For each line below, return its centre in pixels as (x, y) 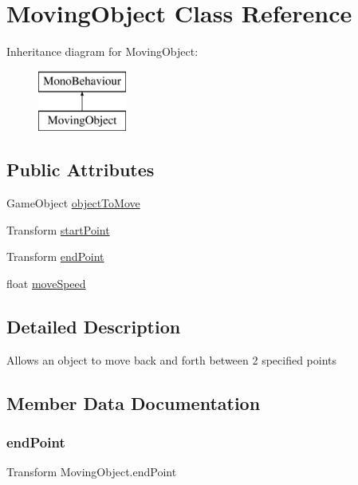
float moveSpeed (46, 283)
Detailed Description (94, 326)
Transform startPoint (58, 229)
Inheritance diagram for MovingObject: (102, 51)
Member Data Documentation (134, 402)
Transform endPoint (55, 256)
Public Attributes (81, 170)
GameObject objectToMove (73, 203)
